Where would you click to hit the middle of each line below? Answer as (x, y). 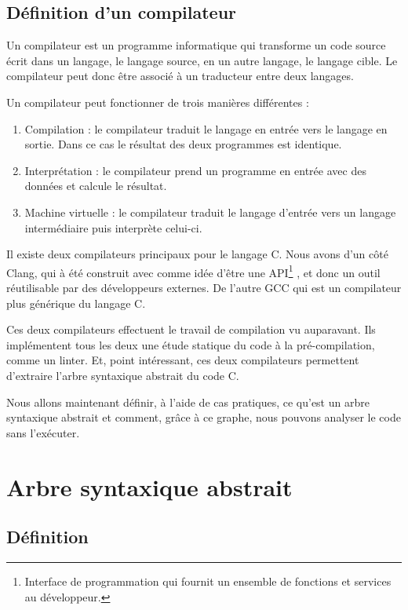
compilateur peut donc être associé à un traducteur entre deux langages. (180, 76)
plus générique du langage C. (76, 303)
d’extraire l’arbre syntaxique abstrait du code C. (123, 375)
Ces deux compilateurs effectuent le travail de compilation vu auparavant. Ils (191, 329)
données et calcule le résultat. (96, 186)
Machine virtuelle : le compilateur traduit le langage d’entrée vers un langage (210, 212)
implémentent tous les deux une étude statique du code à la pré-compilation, (191, 344)
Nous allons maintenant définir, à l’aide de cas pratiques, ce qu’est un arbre (188, 402)
